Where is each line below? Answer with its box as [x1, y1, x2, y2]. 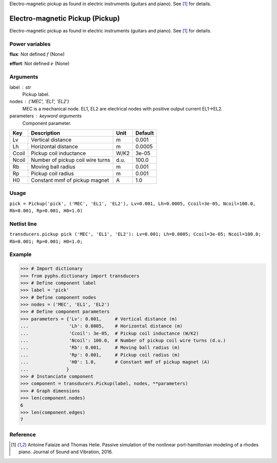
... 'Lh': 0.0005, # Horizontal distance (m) [20, 323, 183, 329]
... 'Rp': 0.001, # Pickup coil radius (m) [20, 352, 180, 358]
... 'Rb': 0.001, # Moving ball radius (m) [20, 345, 180, 350]
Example [9, 251, 32, 258]
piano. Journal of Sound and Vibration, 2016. [18, 449, 113, 455]
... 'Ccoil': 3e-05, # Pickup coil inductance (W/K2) [20, 330, 199, 336]
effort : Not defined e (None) [9, 61, 70, 67]
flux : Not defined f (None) [9, 51, 65, 58]
